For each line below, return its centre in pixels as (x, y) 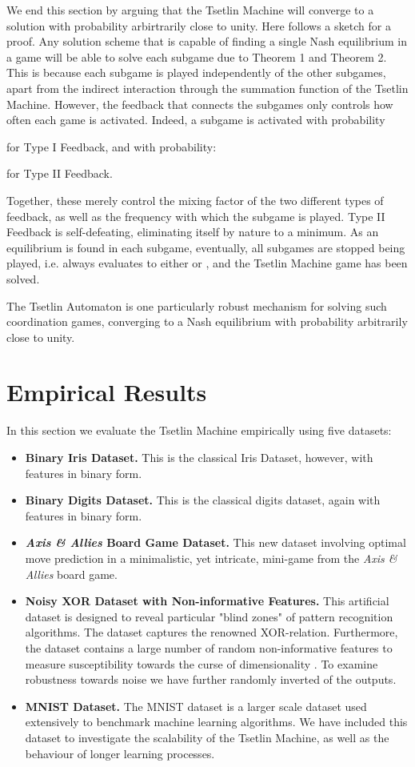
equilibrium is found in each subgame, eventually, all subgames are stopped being (206, 247)
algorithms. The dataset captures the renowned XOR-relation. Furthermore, (211, 632)
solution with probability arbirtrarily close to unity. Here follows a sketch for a (199, 25)
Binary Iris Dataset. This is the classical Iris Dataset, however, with (199, 457)
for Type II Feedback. (60, 173)
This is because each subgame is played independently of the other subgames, (196, 72)
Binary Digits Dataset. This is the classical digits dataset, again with (203, 500)
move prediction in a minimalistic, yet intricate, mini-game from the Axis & (211, 558)
